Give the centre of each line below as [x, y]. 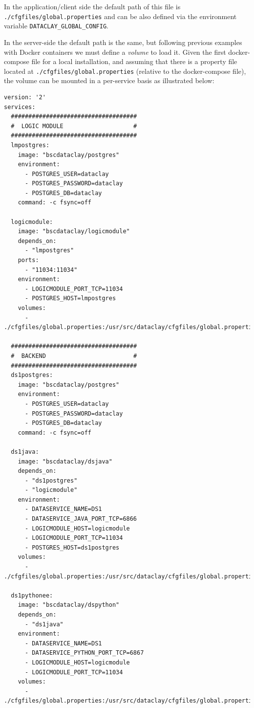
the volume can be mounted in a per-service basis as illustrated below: [109, 80]
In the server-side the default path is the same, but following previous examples [123, 42]
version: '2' [25, 97]
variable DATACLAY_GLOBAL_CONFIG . [56, 26]
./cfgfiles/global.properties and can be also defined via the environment [120, 16]
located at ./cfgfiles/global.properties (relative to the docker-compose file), [125, 71]
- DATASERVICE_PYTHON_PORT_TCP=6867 [84, 653]
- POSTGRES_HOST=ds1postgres [72, 547]
